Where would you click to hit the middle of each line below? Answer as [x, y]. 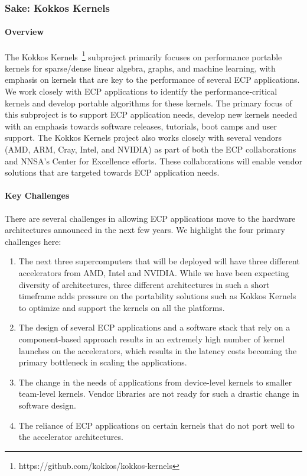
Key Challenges [37, 195]
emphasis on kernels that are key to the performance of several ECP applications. [152, 80]
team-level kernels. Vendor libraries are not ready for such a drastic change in [159, 394]
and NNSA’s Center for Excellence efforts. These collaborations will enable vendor [153, 161]
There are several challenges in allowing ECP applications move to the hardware [150, 218]
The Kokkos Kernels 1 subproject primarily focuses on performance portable [143, 56]
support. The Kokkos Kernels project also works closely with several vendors [143, 137]
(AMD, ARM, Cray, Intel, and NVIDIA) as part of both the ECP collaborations [151, 149]
